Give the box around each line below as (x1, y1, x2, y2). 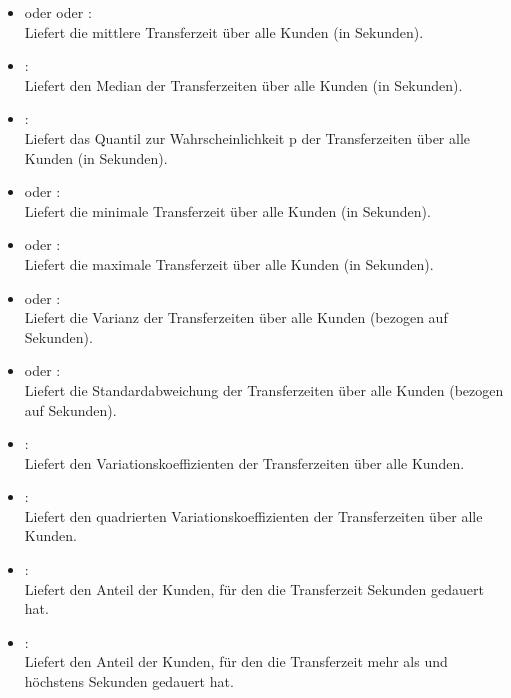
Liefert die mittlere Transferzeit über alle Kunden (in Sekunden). (24, 21, 424, 42)
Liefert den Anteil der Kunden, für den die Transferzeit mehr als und (24, 651, 448, 672)
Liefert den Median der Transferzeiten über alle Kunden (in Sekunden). (24, 74, 463, 95)
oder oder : (24, 2, 92, 22)
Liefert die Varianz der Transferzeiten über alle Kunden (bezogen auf (24, 307, 448, 328)
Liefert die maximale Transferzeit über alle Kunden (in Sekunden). (24, 253, 434, 274)
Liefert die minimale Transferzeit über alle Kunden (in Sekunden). (24, 200, 431, 221)
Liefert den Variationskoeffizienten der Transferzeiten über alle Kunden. (24, 452, 465, 473)
